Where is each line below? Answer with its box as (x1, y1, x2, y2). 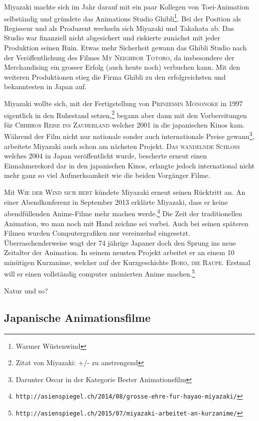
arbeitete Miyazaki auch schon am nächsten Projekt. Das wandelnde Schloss (4, 140, 240, 151)
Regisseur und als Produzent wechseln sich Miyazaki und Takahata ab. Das (4, 22, 234, 33)
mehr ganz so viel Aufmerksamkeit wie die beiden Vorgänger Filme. (4, 170, 210, 180)
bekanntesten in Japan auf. (4, 81, 87, 92)
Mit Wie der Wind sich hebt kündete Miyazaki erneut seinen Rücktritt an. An (4, 187, 246, 197)
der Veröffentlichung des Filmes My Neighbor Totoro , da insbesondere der (4, 52, 235, 62)
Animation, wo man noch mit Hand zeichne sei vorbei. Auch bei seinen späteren (4, 218, 249, 228)
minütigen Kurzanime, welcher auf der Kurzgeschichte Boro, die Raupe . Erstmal (4, 257, 251, 267)
